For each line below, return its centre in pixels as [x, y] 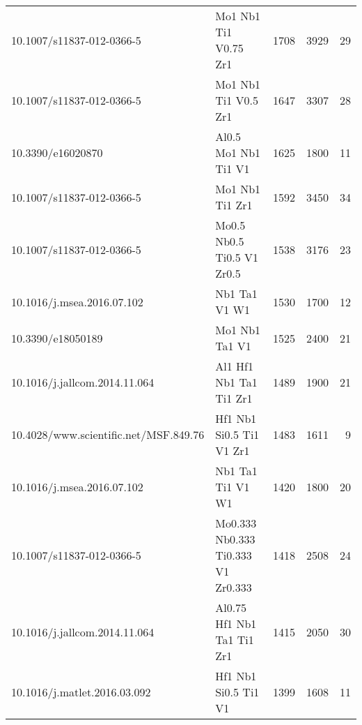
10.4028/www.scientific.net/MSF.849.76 [108, 434]
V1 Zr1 [233, 450]
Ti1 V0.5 [237, 100]
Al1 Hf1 [234, 366]
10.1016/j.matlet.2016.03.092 [81, 692]
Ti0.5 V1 [237, 257]
